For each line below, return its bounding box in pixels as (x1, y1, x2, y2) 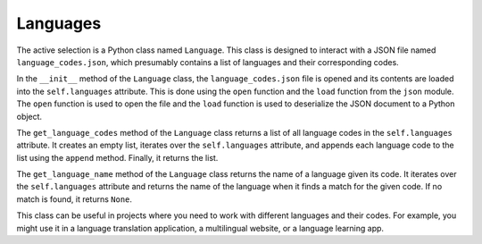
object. (16, 111, 43, 122)
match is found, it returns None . (16, 193, 133, 205)
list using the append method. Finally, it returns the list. (16, 152, 219, 163)
